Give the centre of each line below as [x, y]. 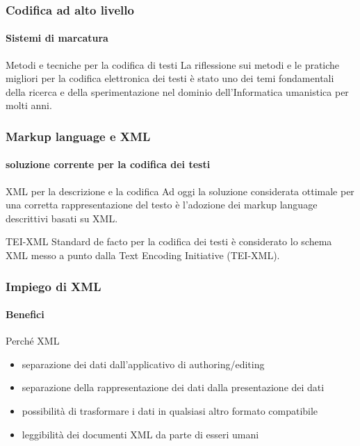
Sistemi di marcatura [57, 38]
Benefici [25, 314]
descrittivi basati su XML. [62, 218]
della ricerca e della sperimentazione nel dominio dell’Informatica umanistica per [177, 91]
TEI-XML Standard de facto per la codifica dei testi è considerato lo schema [169, 241]
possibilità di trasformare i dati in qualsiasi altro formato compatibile [170, 411]
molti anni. [29, 105]
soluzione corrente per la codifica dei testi [108, 164]
